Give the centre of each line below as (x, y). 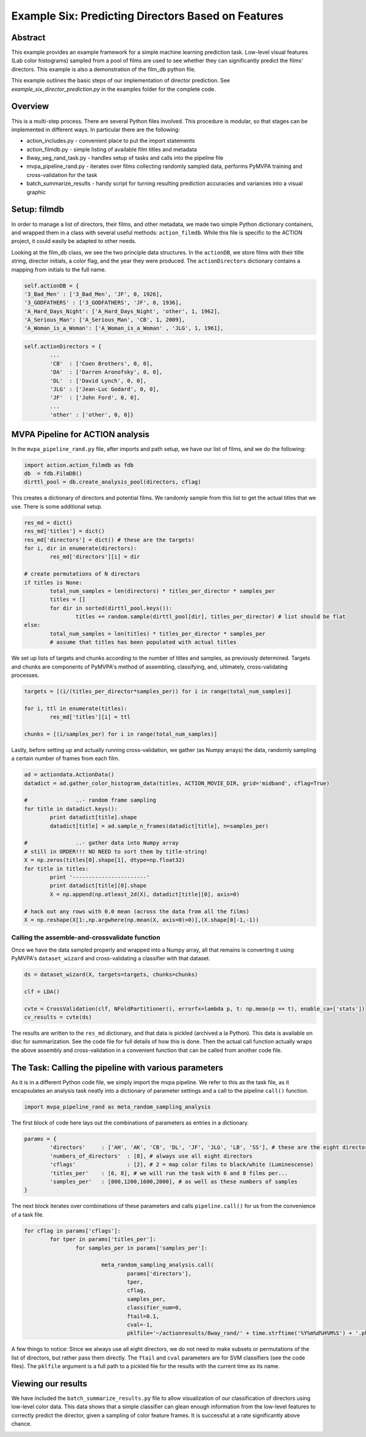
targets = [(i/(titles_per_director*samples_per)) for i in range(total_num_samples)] (158, 691)
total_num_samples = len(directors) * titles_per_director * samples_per (163, 591)
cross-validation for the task (62, 175)
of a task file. (27, 1214)
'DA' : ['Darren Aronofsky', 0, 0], (106, 372)
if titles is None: (53, 582)
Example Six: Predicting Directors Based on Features (147, 16)
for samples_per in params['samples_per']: (142, 1248)
